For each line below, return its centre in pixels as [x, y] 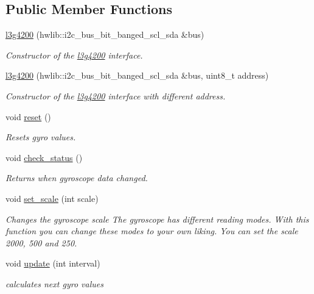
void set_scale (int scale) [52, 198]
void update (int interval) [53, 263]
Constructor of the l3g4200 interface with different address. [116, 95]
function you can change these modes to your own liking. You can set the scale [152, 231]
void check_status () [44, 157]
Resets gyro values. [41, 137]
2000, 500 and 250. [41, 242]
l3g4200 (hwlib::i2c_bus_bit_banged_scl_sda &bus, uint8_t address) [137, 75]
